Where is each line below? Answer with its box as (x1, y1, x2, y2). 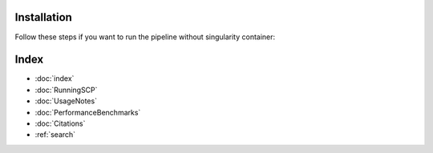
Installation (14, 10, 72, 24)
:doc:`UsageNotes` (34, 96, 98, 106)
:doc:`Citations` (34, 119, 86, 128)
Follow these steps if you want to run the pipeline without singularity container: (14, 32, 276, 42)
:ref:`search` (34, 130, 76, 139)
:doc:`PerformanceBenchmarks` (34, 107, 141, 117)
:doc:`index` (34, 74, 75, 83)
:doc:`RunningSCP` (34, 85, 98, 95)
